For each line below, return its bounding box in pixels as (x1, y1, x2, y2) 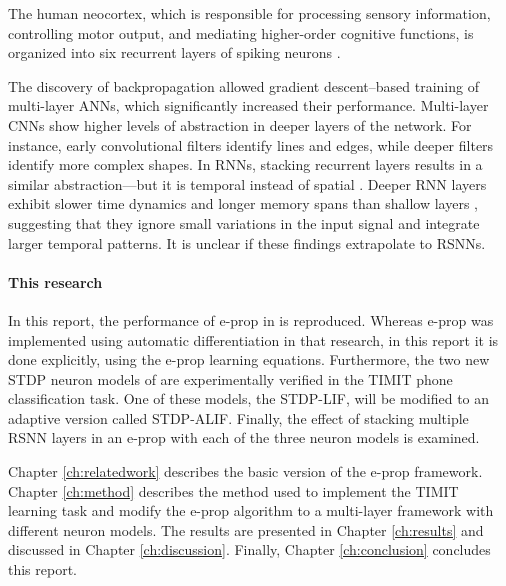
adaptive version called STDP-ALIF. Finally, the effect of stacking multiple (8, 407, 469, 428)
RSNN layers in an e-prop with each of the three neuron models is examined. (8, 427, 480, 448)
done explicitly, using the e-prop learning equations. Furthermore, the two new (8, 349, 490, 370)
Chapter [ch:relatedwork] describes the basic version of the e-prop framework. (8, 461, 483, 482)
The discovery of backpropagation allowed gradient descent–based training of (8, 75, 479, 96)
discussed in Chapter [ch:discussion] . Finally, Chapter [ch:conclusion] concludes (8, 539, 491, 560)
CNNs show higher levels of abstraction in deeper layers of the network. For (8, 114, 472, 135)
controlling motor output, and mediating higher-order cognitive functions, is (8, 22, 474, 43)
